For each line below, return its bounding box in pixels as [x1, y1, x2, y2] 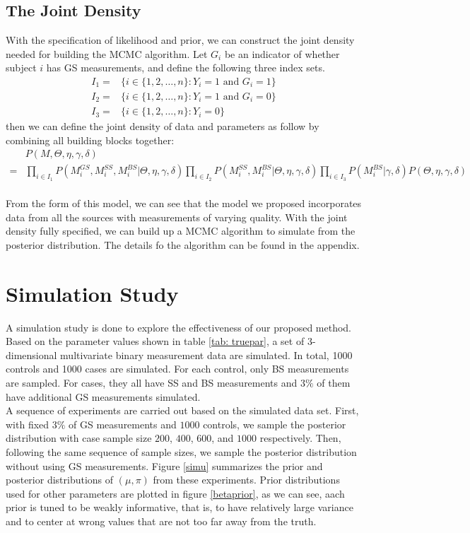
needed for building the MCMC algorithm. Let [6, 46, 208, 61]
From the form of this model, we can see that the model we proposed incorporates [6, 196, 362, 211]
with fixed [6, 416, 49, 431]
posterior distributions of [6, 472, 114, 487]
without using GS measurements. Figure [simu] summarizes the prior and [6, 458, 323, 473]
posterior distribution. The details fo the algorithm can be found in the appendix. [6, 237, 360, 252]
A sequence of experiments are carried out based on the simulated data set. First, [6, 403, 359, 418]
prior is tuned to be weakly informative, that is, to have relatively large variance [6, 500, 353, 515]
